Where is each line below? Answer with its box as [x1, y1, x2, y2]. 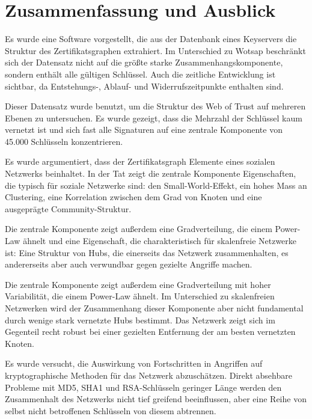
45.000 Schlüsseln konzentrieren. [5, 135, 123, 147]
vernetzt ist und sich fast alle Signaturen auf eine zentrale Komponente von [5, 123, 283, 136]
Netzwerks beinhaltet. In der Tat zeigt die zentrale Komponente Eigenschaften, [5, 167, 296, 180]
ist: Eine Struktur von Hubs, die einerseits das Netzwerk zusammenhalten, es [5, 246, 289, 258]
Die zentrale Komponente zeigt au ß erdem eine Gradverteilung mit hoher [5, 278, 271, 290]
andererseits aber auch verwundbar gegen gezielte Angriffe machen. [5, 258, 252, 271]
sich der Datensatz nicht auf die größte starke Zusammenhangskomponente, [5, 56, 283, 69]
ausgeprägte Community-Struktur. [5, 202, 132, 215]
